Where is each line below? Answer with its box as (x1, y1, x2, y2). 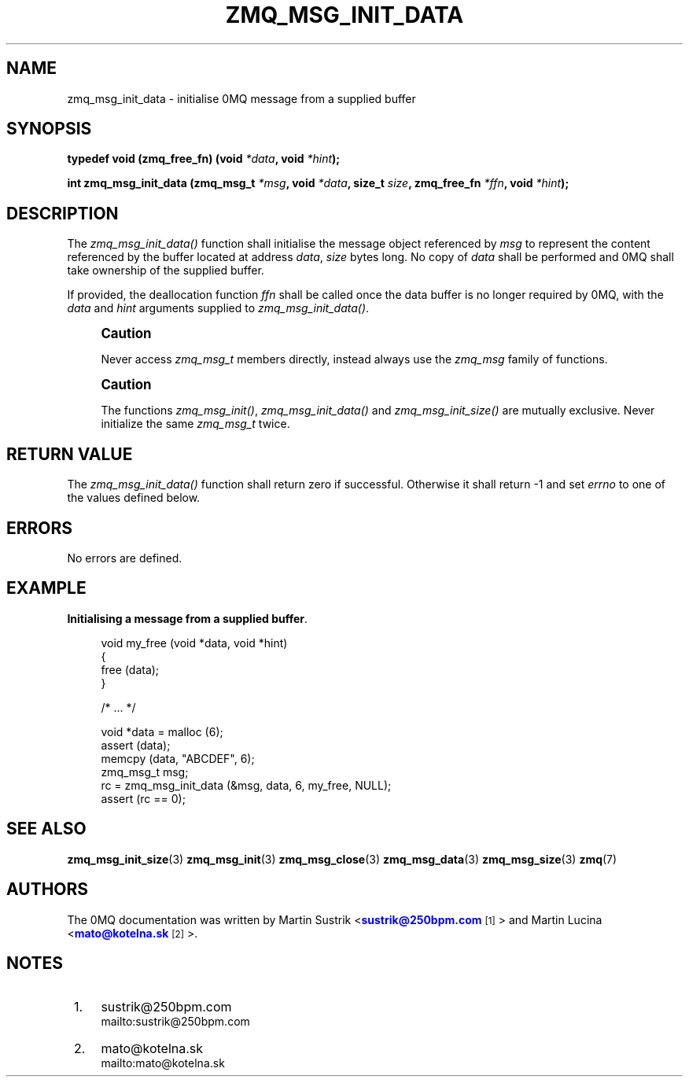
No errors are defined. (67, 551, 182, 565)
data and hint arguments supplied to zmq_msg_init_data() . (67, 301, 370, 315)
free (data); (101, 662, 160, 676)
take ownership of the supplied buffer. (67, 263, 264, 278)
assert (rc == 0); (101, 791, 186, 805)
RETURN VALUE (6, 444, 133, 464)
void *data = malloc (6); (101, 724, 223, 739)
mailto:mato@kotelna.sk (101, 1056, 225, 1070)
